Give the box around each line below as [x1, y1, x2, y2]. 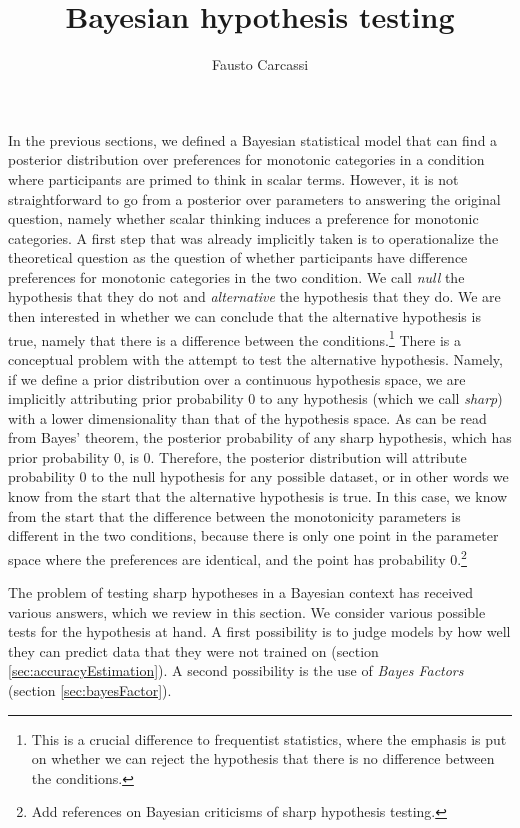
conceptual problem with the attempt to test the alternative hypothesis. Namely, [8, 348, 503, 369]
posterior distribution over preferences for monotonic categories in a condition [8, 149, 485, 170]
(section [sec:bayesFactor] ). [8, 680, 172, 701]
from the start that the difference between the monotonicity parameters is [8, 505, 461, 526]
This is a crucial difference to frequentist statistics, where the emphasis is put [31, 728, 507, 749]
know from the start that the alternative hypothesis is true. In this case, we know [8, 486, 508, 507]
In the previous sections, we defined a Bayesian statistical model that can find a [8, 129, 498, 150]
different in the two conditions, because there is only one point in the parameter [8, 525, 499, 546]
